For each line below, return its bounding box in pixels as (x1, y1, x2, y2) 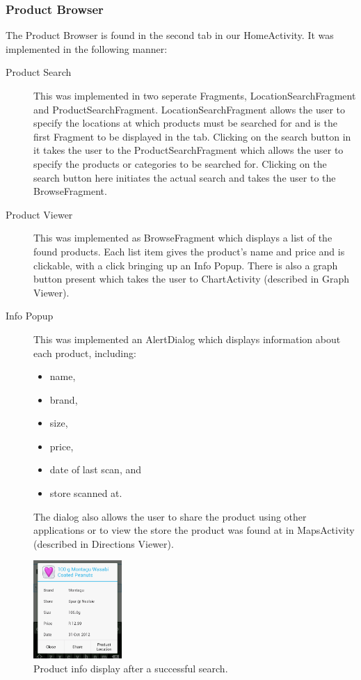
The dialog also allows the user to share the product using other (33, 509, 307, 523)
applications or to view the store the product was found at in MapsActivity (33, 523, 355, 537)
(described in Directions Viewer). (33, 536, 174, 551)
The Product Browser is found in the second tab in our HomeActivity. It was (6, 28, 334, 42)
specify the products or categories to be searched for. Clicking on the (33, 156, 327, 171)
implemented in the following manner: (6, 41, 168, 56)
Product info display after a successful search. (33, 661, 228, 675)
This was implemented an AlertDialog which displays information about (33, 331, 341, 346)
